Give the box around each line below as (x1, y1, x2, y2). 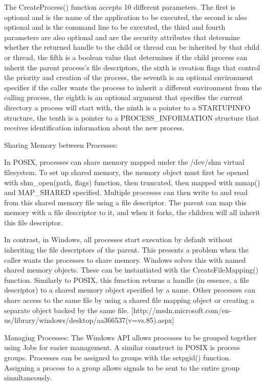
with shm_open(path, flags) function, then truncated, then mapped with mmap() (4, 177, 260, 187)
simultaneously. (4, 372, 52, 383)
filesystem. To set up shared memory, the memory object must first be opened (4, 166, 249, 177)
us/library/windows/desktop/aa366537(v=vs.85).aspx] (4, 315, 174, 325)
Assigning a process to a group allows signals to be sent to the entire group (4, 362, 240, 373)
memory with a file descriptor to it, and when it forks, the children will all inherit (4, 207, 260, 218)
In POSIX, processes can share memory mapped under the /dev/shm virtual (4, 157, 245, 167)
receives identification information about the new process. (4, 122, 185, 133)
